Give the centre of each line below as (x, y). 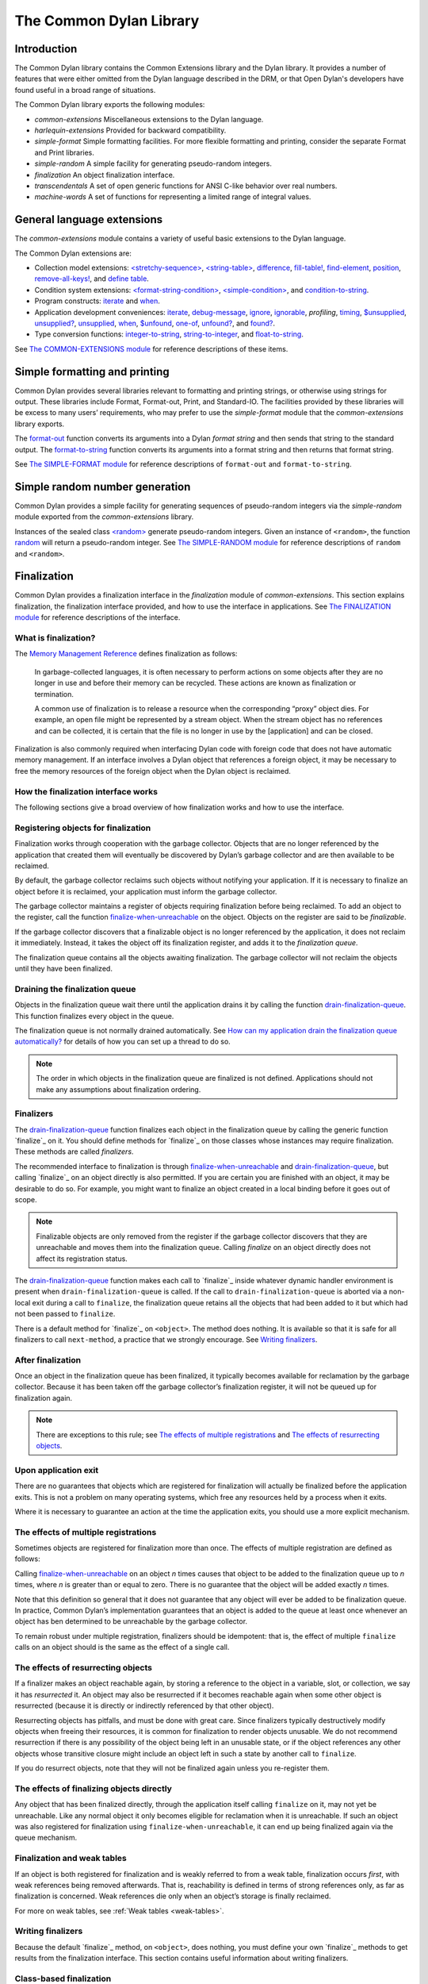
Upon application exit (57, 1470)
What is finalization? (55, 637)
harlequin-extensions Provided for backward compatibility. (130, 130)
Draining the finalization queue (75, 989)
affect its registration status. (82, 1259)
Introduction (46, 49)
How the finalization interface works (86, 791)
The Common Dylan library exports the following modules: (110, 105)
